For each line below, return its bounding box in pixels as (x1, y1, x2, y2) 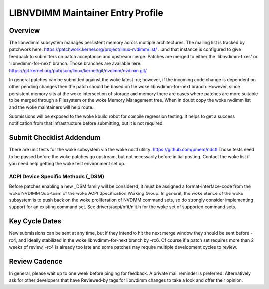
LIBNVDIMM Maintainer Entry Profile (9, 7, 164, 18)
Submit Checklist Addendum (9, 133, 101, 142)
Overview (9, 26, 40, 35)
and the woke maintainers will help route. (9, 104, 94, 110)
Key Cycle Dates (9, 217, 62, 226)
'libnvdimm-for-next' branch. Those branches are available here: (9, 60, 142, 67)
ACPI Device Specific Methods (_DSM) (9, 173, 105, 180)
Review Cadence (9, 257, 63, 266)
